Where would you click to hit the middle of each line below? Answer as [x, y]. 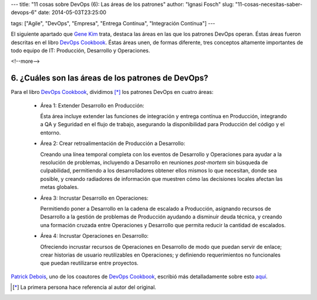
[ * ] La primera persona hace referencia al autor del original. [85, 287]
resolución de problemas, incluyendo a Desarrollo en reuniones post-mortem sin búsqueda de [154, 162]
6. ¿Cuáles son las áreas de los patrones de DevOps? [109, 78]
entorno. [50, 133]
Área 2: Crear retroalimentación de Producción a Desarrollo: [113, 143]
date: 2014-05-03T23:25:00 [72, 12]
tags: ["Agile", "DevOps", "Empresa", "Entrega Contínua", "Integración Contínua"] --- [113, 23]
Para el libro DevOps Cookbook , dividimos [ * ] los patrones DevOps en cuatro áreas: [112, 92]
